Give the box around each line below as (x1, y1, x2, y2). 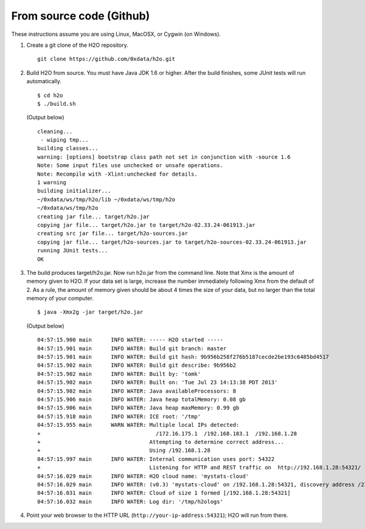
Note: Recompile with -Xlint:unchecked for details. (37, 170, 198, 178)
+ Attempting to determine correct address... (37, 438, 285, 445)
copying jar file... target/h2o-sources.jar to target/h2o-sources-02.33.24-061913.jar (37, 238, 307, 246)
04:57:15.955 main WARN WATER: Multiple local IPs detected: (37, 421, 240, 429)
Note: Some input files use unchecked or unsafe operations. (37, 162, 223, 169)
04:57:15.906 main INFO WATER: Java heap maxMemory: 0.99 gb (37, 404, 240, 412)
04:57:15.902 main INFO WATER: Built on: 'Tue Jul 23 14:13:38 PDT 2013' (37, 379, 278, 386)
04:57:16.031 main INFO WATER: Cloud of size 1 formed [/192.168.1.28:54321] (37, 489, 291, 497)
